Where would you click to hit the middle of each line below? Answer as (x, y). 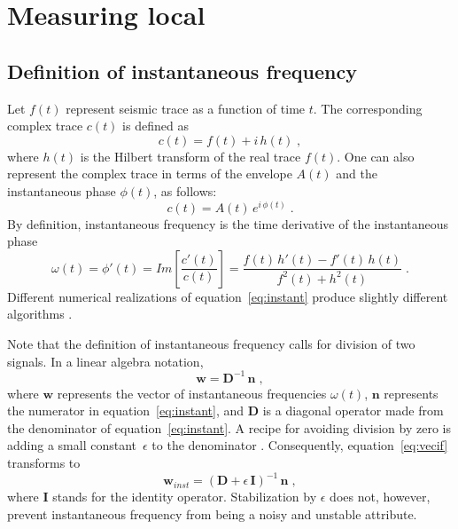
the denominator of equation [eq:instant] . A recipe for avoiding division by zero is (229, 427)
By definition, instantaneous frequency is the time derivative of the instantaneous (228, 223)
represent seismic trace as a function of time (186, 108)
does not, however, (380, 497)
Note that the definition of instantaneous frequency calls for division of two (211, 343)
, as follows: (185, 190)
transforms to (44, 463)
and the (357, 174)
